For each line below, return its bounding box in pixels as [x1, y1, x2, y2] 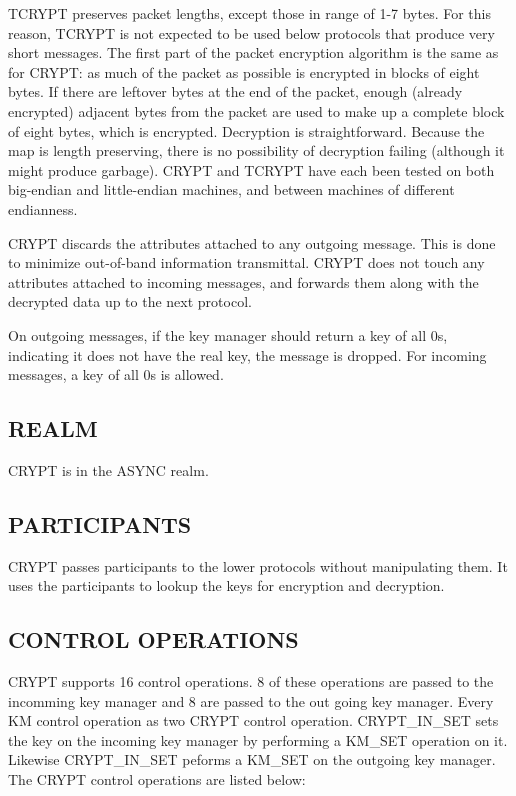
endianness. [8, 198, 78, 219]
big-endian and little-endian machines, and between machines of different [8, 179, 455, 200]
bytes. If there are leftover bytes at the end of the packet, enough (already [8, 81, 463, 102]
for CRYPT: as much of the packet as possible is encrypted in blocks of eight [8, 61, 480, 82]
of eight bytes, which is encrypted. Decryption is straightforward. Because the [8, 120, 485, 141]
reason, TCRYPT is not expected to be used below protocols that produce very [8, 22, 495, 43]
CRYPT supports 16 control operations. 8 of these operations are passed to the [8, 671, 494, 692]
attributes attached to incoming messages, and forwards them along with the [8, 271, 479, 292]
